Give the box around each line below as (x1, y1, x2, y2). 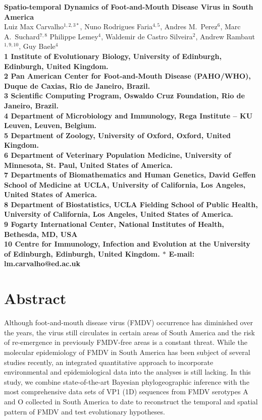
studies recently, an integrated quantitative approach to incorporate (4, 356, 214, 367)
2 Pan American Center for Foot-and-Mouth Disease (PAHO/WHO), (4, 71, 251, 81)
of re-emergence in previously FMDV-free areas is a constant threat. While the (4, 337, 247, 347)
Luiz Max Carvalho (4, 21, 64, 32)
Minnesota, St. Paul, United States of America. (4, 159, 173, 170)
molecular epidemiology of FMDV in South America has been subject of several (4, 346, 250, 357)
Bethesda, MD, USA (4, 228, 78, 239)
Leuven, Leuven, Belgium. (4, 120, 97, 131)
